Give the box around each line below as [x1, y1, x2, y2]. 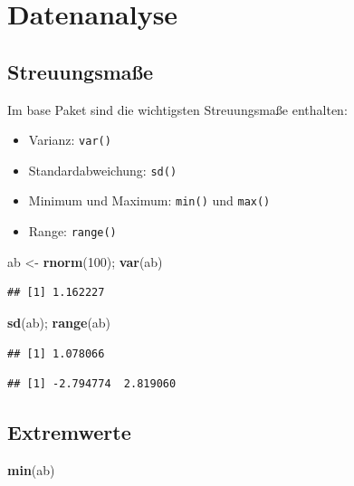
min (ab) [7, 460, 55, 479]
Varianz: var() [28, 130, 111, 149]
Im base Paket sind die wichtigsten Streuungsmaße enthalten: [7, 100, 348, 119]
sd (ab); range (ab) [7, 312, 111, 331]
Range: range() [28, 222, 117, 241]
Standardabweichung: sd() [28, 160, 177, 179]
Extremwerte [7, 418, 131, 446]
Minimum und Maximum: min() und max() [28, 191, 271, 210]
